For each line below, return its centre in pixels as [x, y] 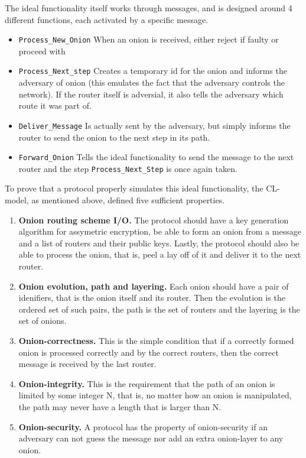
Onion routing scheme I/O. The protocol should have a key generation [154, 220]
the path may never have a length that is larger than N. [120, 406]
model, [17, 200]
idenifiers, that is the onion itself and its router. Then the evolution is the [152, 298]
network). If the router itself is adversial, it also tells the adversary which [151, 94]
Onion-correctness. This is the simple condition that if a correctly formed [156, 340]
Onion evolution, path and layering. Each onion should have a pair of [154, 286]
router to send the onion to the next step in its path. [114, 137]
